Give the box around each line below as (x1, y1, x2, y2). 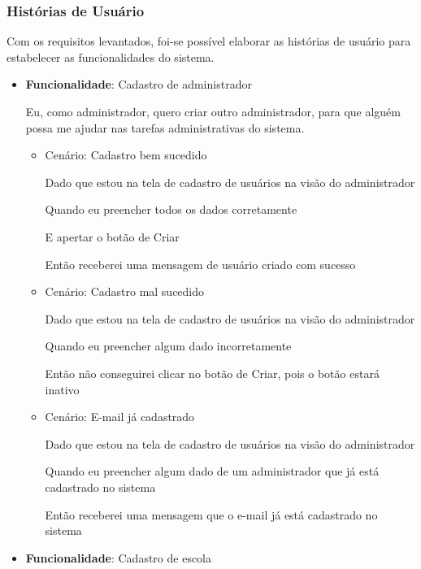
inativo (45, 380, 80, 397)
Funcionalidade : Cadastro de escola (25, 549, 212, 566)
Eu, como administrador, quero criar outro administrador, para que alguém (25, 103, 401, 119)
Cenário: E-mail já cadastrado (45, 408, 195, 425)
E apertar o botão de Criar (45, 228, 180, 245)
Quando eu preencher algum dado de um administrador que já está (45, 463, 380, 480)
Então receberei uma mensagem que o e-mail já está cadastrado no (45, 506, 378, 523)
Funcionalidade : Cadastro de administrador (25, 76, 252, 93)
